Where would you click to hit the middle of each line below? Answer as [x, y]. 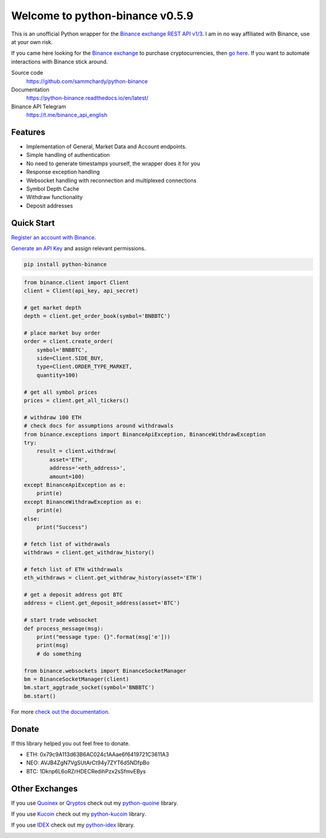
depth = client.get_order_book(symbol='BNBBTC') [97, 316]
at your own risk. [32, 42]
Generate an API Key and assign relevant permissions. [78, 248]
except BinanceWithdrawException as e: [83, 502]
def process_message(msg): [64, 628]
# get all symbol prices [61, 392]
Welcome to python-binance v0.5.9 [102, 16]
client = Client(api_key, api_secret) [81, 290]
